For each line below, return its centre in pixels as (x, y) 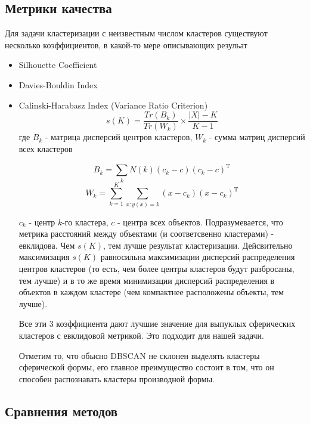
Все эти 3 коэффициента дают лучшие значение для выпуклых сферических (157, 324)
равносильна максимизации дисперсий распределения (198, 257)
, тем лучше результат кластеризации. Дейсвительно (198, 245)
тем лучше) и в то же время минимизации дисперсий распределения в (147, 280)
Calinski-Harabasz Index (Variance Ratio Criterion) (113, 105)
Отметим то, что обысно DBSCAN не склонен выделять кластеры (139, 355)
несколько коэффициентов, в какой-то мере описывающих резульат (126, 44)
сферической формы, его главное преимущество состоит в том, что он (146, 367)
